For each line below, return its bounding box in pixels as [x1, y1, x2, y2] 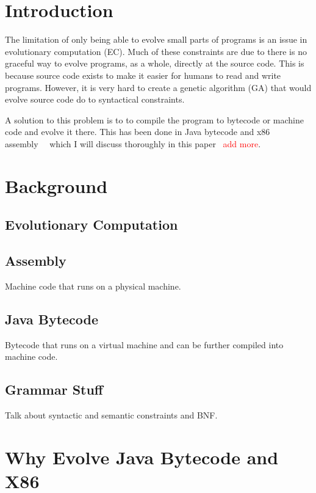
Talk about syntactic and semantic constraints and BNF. [5, 409, 218, 422]
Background [5, 173, 108, 198]
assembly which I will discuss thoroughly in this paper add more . [5, 137, 261, 150]
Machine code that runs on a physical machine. [5, 279, 181, 292]
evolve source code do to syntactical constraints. [5, 93, 185, 106]
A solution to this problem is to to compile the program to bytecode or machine [5, 113, 304, 126]
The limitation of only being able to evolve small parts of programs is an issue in [5, 33, 307, 46]
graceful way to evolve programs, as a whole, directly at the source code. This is [5, 57, 304, 70]
